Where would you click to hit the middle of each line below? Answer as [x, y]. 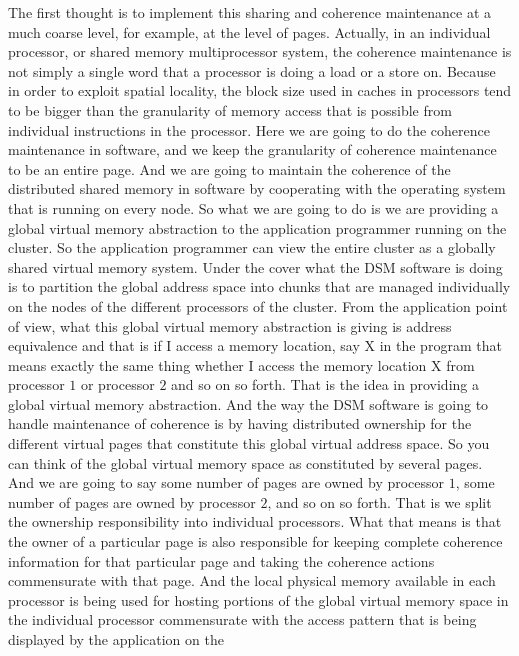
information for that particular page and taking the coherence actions [221, 560]
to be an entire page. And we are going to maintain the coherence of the [229, 168]
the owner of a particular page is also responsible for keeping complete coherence [255, 541]
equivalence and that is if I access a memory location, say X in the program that [255, 345]
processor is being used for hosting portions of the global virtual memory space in [258, 599]
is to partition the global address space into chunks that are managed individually [259, 286]
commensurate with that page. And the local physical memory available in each [252, 580]
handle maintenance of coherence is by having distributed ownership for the [240, 423]
